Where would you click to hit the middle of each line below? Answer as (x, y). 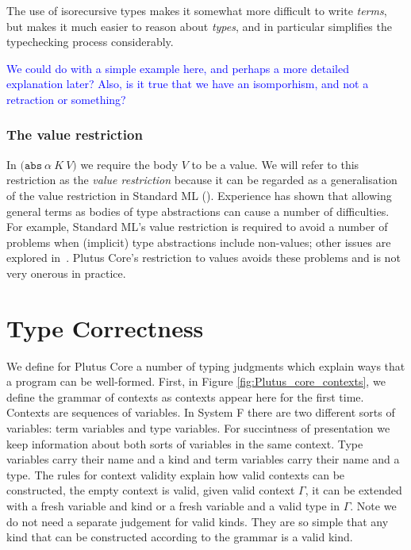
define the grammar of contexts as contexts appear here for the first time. (185, 396)
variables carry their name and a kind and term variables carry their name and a (203, 459)
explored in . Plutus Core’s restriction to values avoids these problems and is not (204, 258)
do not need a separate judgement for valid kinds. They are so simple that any (198, 521)
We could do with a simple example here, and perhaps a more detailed (178, 68)
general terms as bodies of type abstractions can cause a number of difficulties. (198, 211)
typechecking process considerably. (90, 42)
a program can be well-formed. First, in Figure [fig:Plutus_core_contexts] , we (196, 381)
